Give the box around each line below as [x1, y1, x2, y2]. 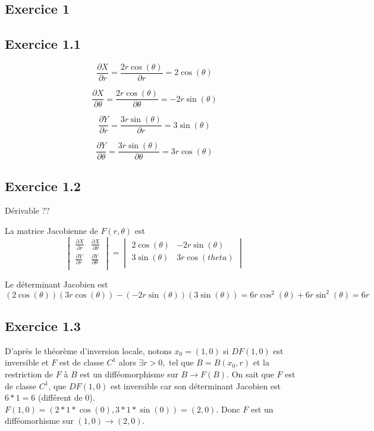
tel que [169, 359, 194, 368]
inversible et [5, 356, 49, 368]
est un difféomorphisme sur [80, 368, 178, 380]
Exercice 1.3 [5, 317, 81, 335]
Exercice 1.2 [5, 176, 81, 195]
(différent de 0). [37, 391, 95, 404]
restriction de [5, 368, 54, 380]
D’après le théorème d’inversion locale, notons [5, 344, 172, 357]
